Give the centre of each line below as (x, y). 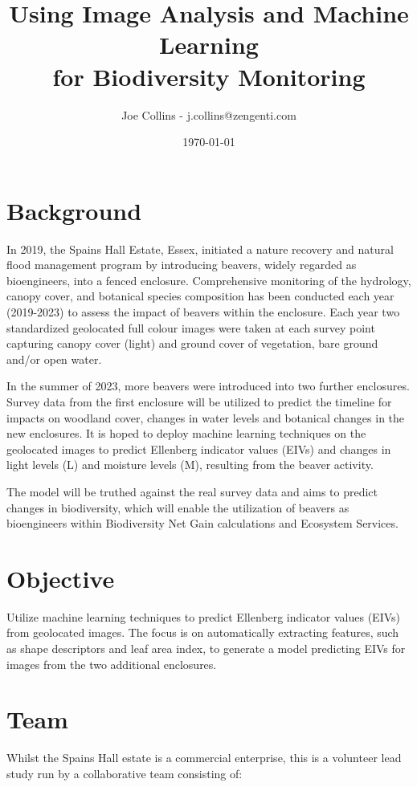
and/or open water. (54, 359)
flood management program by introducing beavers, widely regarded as (182, 265)
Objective (61, 578)
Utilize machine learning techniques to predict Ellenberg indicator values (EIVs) (204, 616)
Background (74, 210)
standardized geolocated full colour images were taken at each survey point (191, 327)
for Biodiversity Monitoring (209, 76)
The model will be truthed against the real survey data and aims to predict (192, 491)
